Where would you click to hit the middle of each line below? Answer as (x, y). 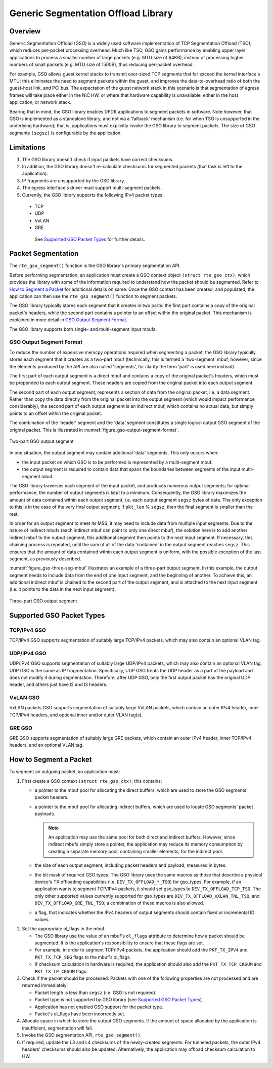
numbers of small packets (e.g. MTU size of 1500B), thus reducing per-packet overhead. (102, 65)
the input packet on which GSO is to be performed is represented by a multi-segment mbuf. (117, 462)
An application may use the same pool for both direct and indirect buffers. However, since (142, 837)
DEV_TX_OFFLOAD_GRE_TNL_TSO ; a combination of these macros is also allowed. (119, 903)
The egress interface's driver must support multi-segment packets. (92, 188)
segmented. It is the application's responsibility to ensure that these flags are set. (119, 943)
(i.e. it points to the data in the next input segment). (63, 589)
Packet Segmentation (44, 254)
